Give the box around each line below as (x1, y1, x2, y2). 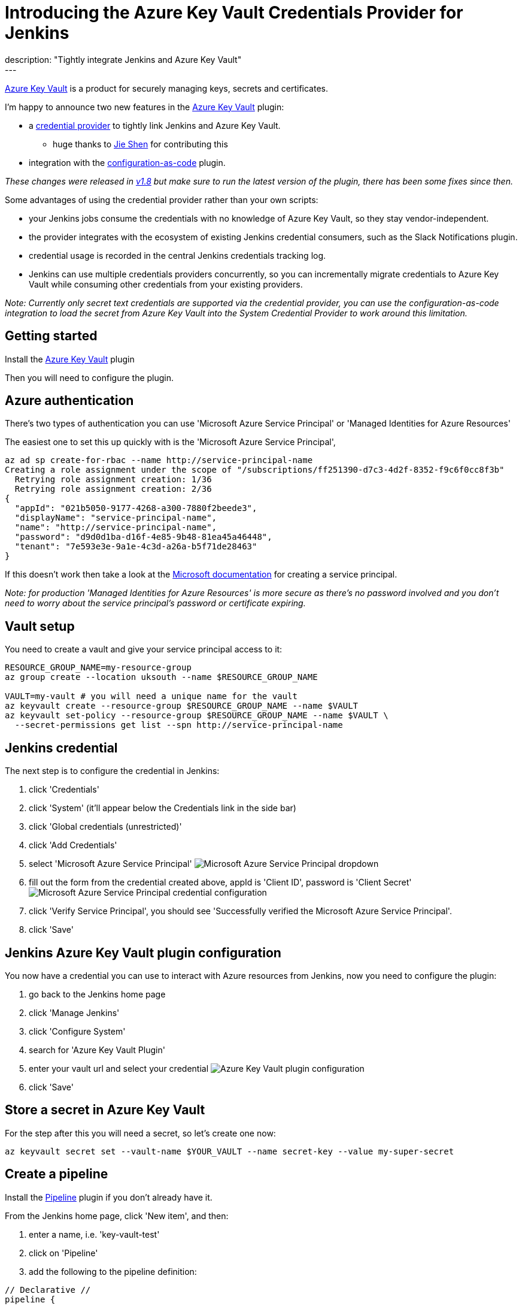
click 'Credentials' (29, 784, 99, 795)
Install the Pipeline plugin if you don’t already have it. (5, 1192, 213, 1202)
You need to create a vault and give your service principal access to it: (5, 644, 283, 655)
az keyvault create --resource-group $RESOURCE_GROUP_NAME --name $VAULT (5, 701, 359, 711)
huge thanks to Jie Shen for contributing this (53, 138, 228, 149)
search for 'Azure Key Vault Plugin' (29, 1044, 165, 1055)
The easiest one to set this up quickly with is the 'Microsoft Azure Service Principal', (5, 437, 336, 448)
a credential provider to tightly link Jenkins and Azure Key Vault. (29, 120, 281, 131)
